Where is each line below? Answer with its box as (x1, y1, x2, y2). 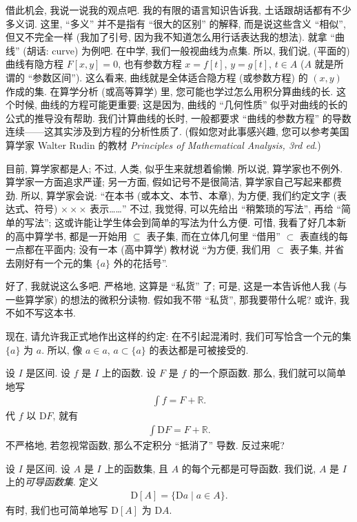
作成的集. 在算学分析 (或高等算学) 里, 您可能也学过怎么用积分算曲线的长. (6, 83, 334, 98)
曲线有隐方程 (6, 57, 63, 71)
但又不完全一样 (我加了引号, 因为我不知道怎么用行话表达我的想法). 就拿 (6, 30, 327, 44)
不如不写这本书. (6, 305, 76, 320)
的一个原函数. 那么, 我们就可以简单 (189, 365, 346, 380)
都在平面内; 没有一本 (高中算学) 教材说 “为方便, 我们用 (24, 242, 271, 257)
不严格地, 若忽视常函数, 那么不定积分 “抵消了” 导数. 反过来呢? (6, 438, 285, 452)
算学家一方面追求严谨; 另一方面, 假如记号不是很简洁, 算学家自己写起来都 (6, 174, 332, 189)
